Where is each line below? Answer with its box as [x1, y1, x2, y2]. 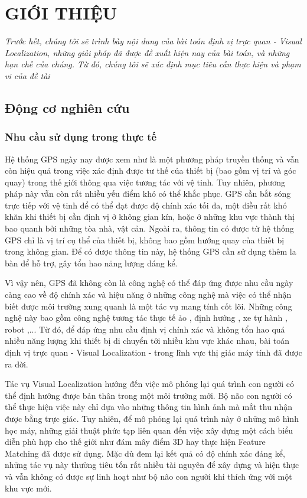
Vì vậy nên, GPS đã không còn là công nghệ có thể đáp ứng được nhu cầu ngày [5, 276, 293, 289]
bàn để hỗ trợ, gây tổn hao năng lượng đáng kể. [5, 256, 178, 269]
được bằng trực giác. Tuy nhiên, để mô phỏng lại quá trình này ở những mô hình [5, 412, 299, 424]
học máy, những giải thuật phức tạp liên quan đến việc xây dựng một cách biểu [5, 424, 293, 436]
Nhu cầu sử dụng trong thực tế [5, 129, 157, 144]
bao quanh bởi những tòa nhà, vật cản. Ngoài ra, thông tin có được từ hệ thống [5, 222, 294, 235]
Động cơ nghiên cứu [5, 98, 130, 116]
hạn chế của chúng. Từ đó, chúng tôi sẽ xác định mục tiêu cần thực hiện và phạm [5, 58, 301, 70]
